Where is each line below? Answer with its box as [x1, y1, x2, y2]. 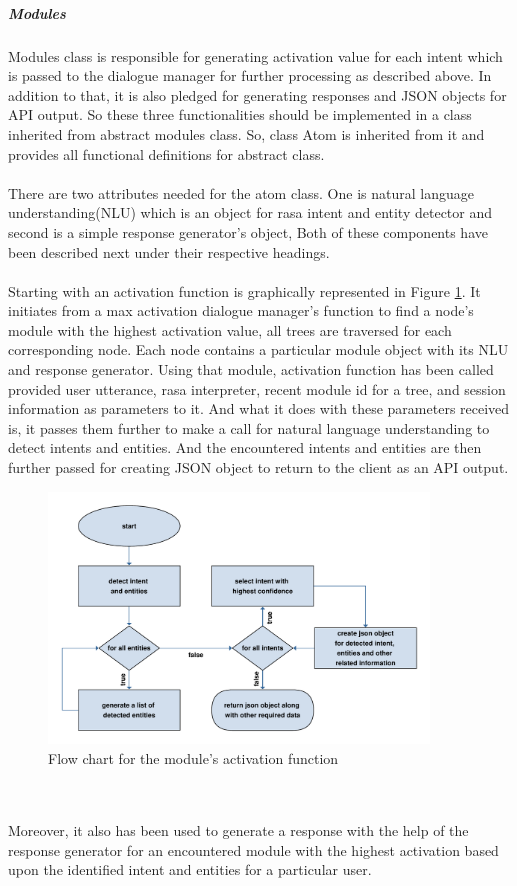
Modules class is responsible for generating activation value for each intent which [8, 45, 503, 66]
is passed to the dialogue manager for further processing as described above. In [8, 65, 492, 86]
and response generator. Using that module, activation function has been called [8, 359, 494, 380]
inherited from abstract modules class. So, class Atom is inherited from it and [8, 123, 485, 144]
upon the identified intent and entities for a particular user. [8, 859, 372, 880]
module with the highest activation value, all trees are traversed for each [8, 319, 452, 340]
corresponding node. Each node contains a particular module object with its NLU [8, 339, 509, 360]
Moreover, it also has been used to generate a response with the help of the [8, 820, 469, 841]
